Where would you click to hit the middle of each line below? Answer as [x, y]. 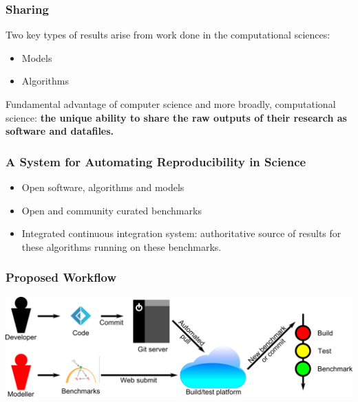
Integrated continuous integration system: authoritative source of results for [181, 233]
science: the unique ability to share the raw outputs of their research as [176, 117]
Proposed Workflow [61, 277]
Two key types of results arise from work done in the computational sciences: [168, 35]
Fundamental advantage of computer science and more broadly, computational [171, 104]
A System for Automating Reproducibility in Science [156, 161]
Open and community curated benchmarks [112, 210]
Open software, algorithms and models [103, 187]
